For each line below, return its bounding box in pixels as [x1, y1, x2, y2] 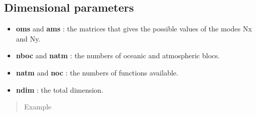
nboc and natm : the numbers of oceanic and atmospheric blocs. [16, 50, 220, 61]
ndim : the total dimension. [16, 84, 103, 95]
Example [24, 101, 52, 112]
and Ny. [16, 33, 41, 44]
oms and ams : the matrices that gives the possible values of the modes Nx [16, 23, 252, 34]
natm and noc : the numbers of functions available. [16, 67, 178, 78]
